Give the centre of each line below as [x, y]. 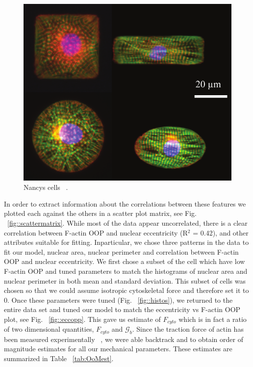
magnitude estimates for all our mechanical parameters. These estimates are [118, 349]
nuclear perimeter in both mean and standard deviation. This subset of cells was [125, 280]
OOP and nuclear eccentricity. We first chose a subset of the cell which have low [125, 261]
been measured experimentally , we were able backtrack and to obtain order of [124, 339]
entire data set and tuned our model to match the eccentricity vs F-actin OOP [122, 309]
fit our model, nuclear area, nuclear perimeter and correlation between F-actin [121, 251]
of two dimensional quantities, [49, 329]
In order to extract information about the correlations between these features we [125, 203]
